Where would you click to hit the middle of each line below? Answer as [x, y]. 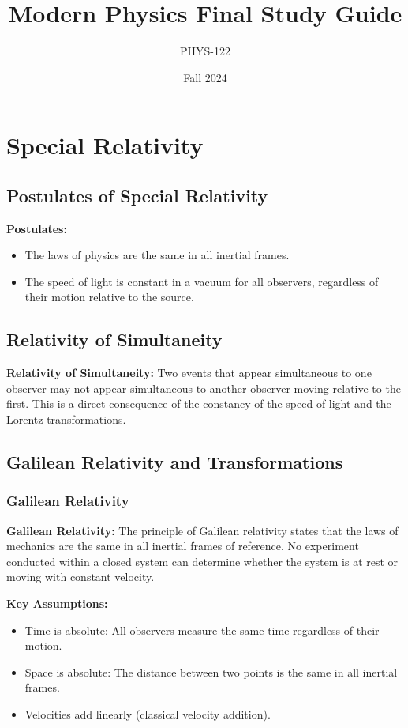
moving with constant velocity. [80, 577]
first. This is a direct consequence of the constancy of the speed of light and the [199, 404]
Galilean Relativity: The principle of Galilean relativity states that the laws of [202, 530]
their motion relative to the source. [109, 297]
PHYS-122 [205, 51]
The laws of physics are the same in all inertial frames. [157, 255]
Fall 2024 [205, 77]
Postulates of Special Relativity [137, 195]
